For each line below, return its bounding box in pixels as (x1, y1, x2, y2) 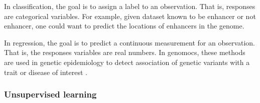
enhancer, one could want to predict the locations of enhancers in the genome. (4, 20, 244, 31)
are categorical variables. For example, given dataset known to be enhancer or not (4, 10, 256, 21)
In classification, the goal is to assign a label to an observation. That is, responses (4, 1, 255, 11)
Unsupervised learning (4, 88, 97, 100)
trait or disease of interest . (4, 66, 88, 77)
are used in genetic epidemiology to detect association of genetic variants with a (4, 56, 250, 67)
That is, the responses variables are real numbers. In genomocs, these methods (4, 47, 245, 57)
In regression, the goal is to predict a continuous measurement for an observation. (4, 37, 255, 47)
